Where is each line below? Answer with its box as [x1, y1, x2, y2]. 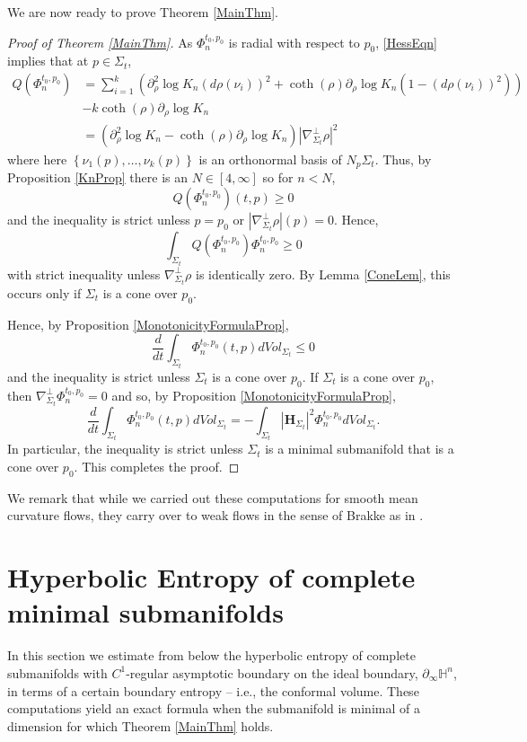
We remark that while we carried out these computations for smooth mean [7, 488, 418, 507]
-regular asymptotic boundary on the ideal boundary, [126, 663, 418, 682]
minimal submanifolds [7, 594, 284, 631]
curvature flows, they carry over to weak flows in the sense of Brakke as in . [7, 506, 424, 525]
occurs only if [7, 283, 82, 302]
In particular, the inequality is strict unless [7, 439, 243, 458]
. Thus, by [374, 150, 432, 169]
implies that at [7, 51, 89, 70]
